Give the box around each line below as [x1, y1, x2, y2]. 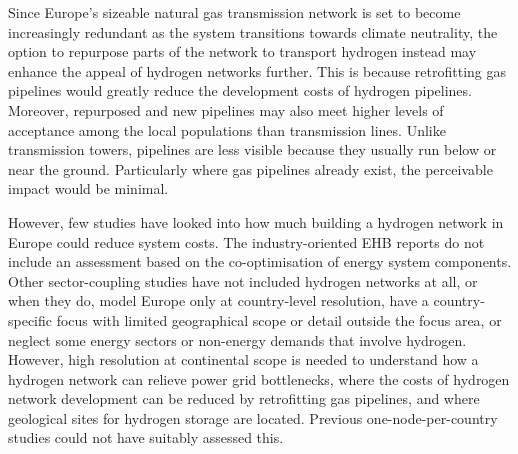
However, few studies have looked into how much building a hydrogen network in [8, 211, 504, 232]
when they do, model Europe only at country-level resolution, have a [8, 290, 429, 311]
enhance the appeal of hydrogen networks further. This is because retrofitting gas [8, 60, 507, 81]
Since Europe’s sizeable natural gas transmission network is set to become [8, 2, 461, 22]
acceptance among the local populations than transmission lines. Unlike [8, 119, 446, 140]
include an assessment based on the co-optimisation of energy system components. [8, 251, 512, 272]
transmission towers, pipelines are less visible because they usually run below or [8, 139, 497, 160]
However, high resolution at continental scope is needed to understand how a [8, 349, 479, 370]
